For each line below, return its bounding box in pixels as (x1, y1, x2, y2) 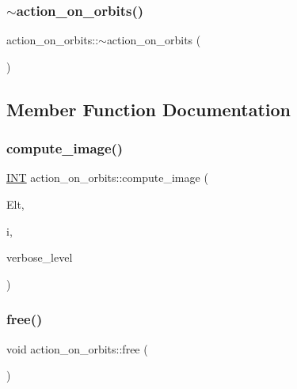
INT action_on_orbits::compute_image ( (6, 169, 208, 186)
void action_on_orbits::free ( (6, 340, 148, 357)
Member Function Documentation (6, 96, 291, 121)
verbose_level (6, 249, 73, 266)
